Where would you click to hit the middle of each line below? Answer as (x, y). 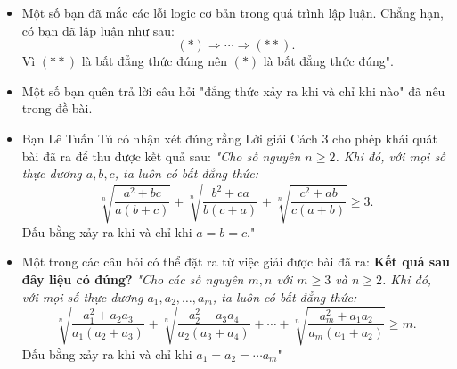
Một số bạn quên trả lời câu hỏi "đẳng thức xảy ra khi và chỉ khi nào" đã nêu (233, 90)
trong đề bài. (57, 108)
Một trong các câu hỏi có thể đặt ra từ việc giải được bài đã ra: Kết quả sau (236, 262)
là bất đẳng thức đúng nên (155, 61)
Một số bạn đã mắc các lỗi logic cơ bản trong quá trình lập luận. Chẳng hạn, (233, 12)
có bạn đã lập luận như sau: (98, 30)
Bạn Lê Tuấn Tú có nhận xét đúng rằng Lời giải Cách (170, 138)
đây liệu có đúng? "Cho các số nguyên (133, 279)
